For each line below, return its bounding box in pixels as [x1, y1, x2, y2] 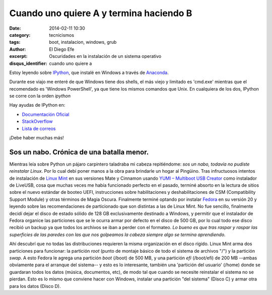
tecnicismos [49, 32, 75, 38]
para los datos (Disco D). [9, 283, 61, 289]
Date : [9, 25, 21, 31]
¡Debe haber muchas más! [9, 135, 64, 141]
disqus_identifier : [9, 60, 47, 66]
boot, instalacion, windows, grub [49, 39, 117, 45]
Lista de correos [22, 125, 56, 131]
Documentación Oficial [22, 111, 70, 117]
